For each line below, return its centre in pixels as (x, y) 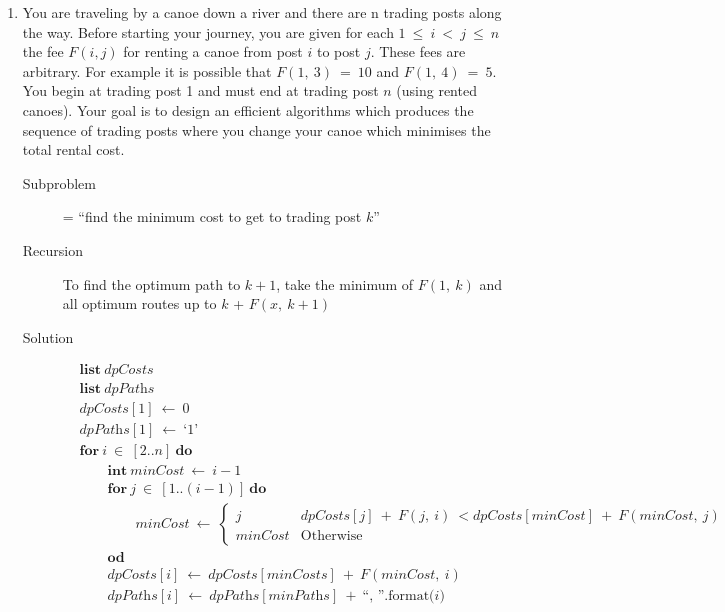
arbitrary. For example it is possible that (147, 70)
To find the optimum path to (151, 283)
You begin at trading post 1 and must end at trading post (200, 90)
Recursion (52, 249)
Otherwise (331, 535)
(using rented (436, 90)
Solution (48, 336)
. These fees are (418, 51)
